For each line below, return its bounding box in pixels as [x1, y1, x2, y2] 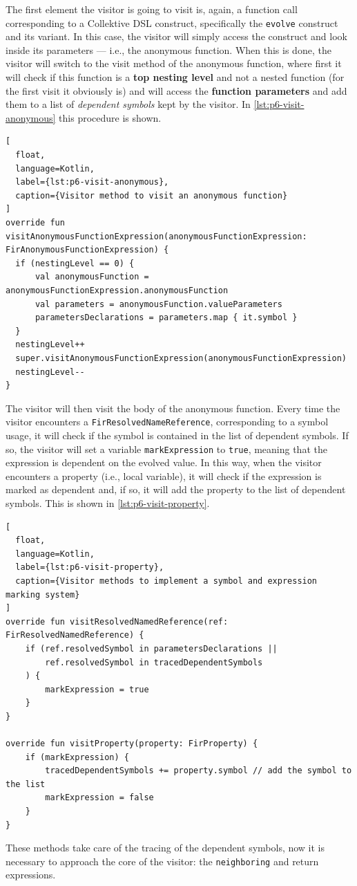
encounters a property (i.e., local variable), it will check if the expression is [6, 468, 322, 483]
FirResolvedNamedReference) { [6, 630, 144, 640]
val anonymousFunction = [35, 272, 149, 282]
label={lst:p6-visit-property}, [15, 562, 164, 573]
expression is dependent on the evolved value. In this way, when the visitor [6, 455, 322, 470]
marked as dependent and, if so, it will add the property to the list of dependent [6, 482, 346, 497]
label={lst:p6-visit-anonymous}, [15, 177, 169, 187]
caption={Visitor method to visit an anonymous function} [15, 190, 288, 201]
